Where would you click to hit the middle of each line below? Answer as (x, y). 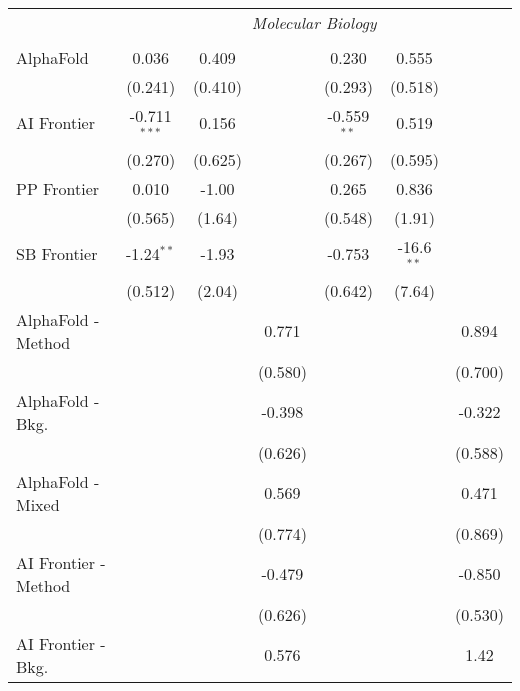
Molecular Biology (314, 22)
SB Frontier (57, 254)
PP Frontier (58, 188)
